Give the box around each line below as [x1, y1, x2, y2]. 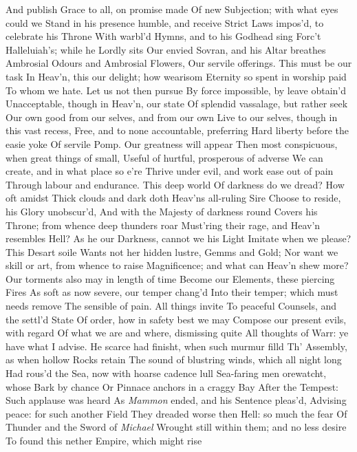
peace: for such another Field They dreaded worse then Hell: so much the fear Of [6, 406, 347, 420]
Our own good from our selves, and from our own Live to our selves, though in [6, 109, 338, 124]
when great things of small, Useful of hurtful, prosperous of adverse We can [6, 150, 323, 164]
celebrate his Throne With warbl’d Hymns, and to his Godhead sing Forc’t [6, 29, 321, 43]
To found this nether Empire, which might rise [6, 433, 202, 447]
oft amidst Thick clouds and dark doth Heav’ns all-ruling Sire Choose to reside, [6, 191, 341, 205]
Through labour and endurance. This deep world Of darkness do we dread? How [6, 177, 345, 191]
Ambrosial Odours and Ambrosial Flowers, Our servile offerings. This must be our [6, 56, 352, 70]
